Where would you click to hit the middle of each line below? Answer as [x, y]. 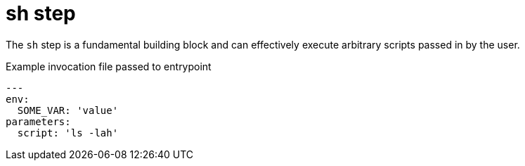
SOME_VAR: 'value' [68, 110]
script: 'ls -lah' [68, 133]
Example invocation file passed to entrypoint [109, 66]
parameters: [38, 121]
